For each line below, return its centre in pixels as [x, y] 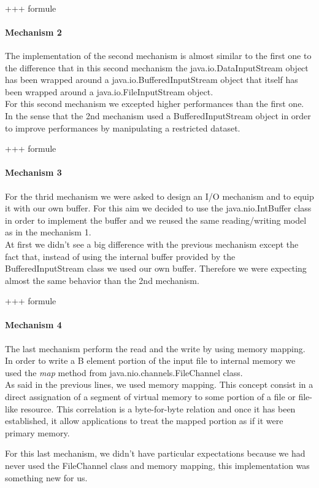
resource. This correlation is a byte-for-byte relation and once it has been [158, 408]
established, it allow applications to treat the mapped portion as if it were [144, 421]
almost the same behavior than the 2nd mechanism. [102, 280]
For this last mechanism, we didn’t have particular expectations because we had [155, 453]
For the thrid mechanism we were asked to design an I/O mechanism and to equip [159, 196]
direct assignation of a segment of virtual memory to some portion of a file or [150, 397]
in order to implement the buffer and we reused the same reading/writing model [156, 220]
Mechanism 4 [33, 325]
